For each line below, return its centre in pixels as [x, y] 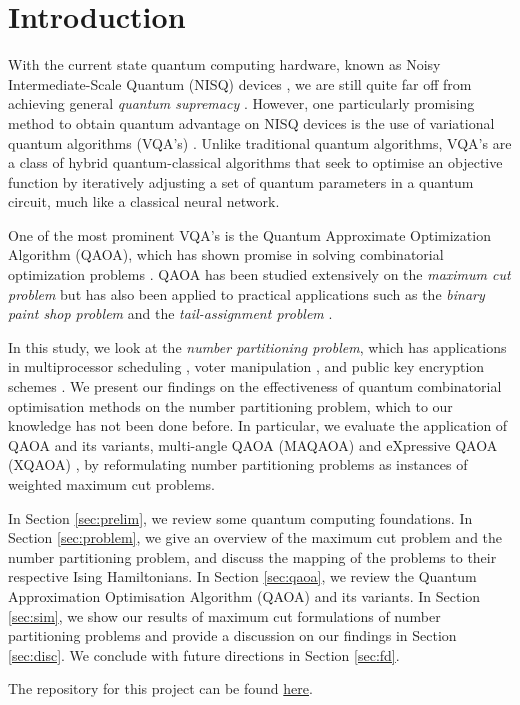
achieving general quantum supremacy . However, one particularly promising [241, 103]
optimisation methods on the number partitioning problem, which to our [230, 405]
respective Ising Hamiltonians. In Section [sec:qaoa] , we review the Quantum [242, 576]
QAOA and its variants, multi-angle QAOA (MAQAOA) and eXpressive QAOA [253, 444]
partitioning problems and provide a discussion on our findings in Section [232, 635]
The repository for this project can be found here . [160, 688]
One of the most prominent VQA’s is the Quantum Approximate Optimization [249, 234]
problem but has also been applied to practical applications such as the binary [246, 293]
